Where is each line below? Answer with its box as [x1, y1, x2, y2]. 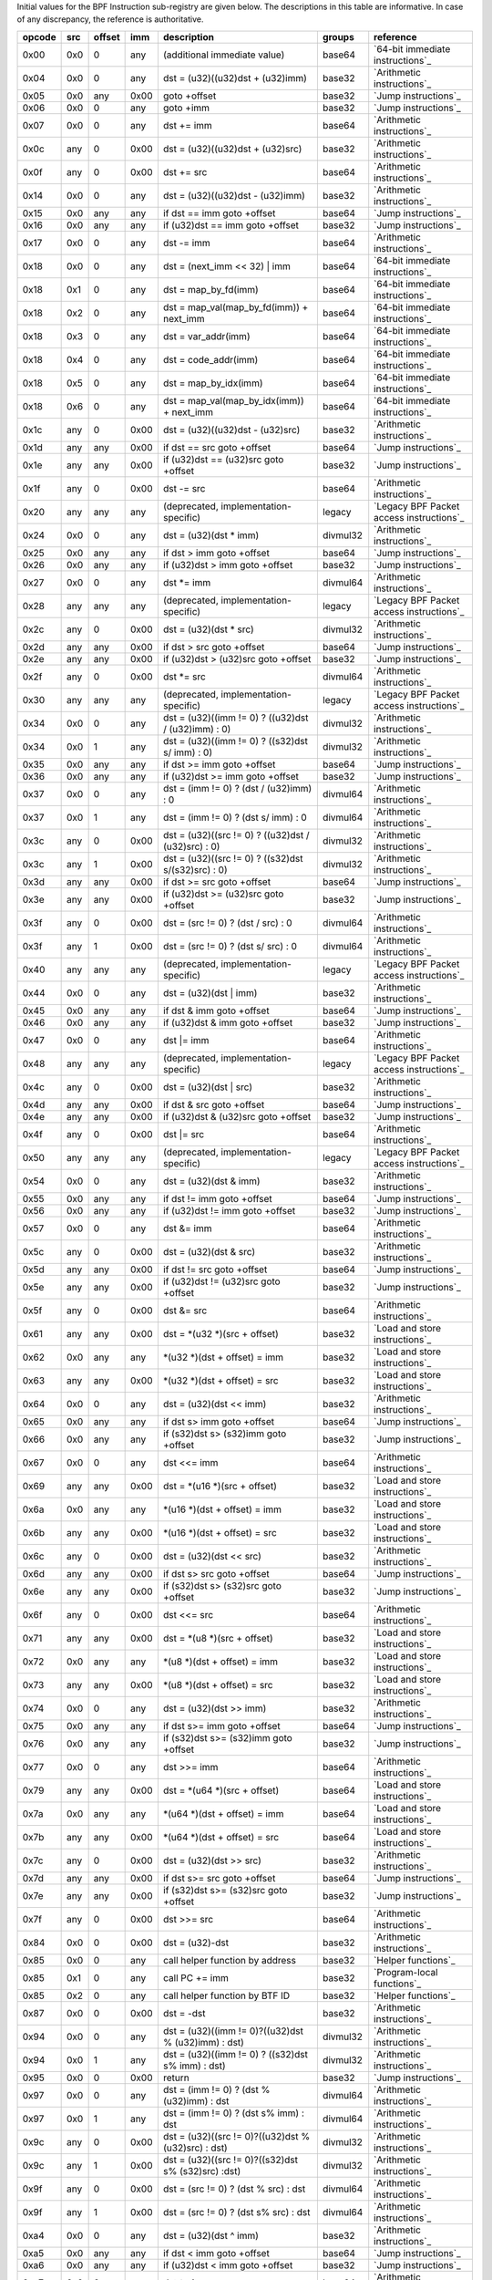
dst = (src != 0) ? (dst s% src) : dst [162, 2205, 311, 2218]
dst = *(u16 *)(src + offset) [162, 1479, 277, 1492]
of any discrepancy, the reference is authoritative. [16, 14, 204, 25]
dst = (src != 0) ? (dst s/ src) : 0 [162, 939, 298, 952]
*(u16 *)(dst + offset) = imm [162, 1503, 282, 1516]
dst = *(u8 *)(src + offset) [162, 1632, 273, 1644]
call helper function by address [162, 1954, 296, 1966]
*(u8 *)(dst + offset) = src [162, 1678, 273, 1691]
